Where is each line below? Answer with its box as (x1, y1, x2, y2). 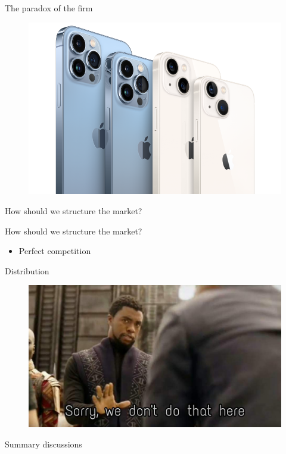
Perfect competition (18, 245, 91, 257)
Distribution (5, 264, 49, 277)
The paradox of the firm (5, 2, 93, 14)
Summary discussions (5, 437, 82, 450)
